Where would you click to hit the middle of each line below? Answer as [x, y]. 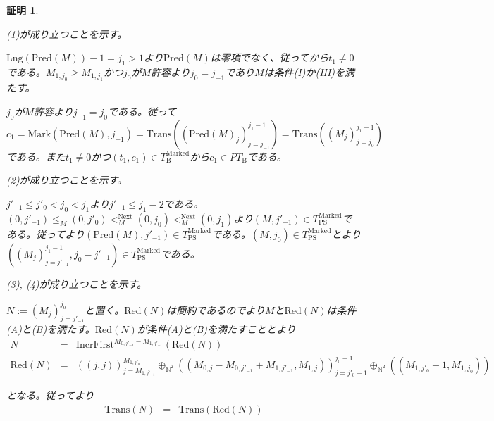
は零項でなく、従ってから [270, 57]
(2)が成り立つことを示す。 [67, 180]
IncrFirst [95, 345]
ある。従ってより [46, 233]
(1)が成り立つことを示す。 [67, 33]
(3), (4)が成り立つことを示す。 [77, 283]
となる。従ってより [50, 395]
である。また [36, 156]
